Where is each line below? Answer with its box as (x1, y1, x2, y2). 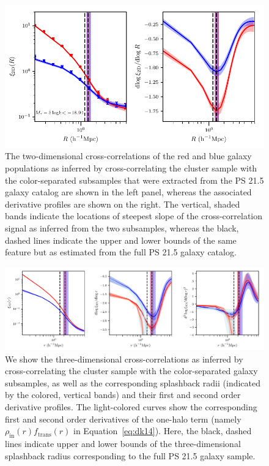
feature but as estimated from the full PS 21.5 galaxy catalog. (5, 246, 237, 258)
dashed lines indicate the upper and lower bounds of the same (5, 233, 237, 246)
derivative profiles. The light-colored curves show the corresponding (5, 400, 257, 413)
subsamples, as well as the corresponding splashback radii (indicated (5, 376, 261, 389)
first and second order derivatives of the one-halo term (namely (5, 412, 241, 425)
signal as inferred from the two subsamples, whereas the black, (5, 222, 239, 235)
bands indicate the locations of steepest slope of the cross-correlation (5, 209, 263, 222)
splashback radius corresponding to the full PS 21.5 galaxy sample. (5, 449, 256, 462)
